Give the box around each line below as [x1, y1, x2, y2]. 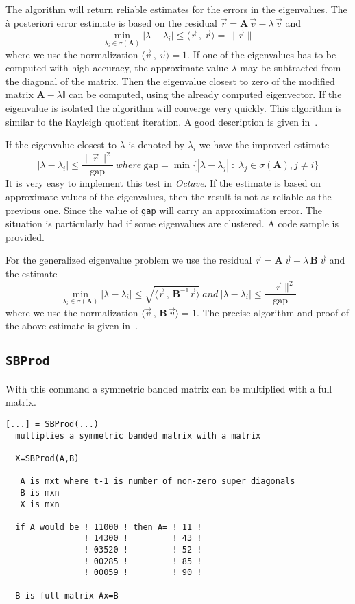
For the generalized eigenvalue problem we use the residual [5, 253, 252, 267]
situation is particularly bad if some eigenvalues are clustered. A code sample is [5, 216, 339, 231]
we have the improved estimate [199, 137, 330, 152]
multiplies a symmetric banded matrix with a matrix [15, 430, 261, 441]
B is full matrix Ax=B [15, 590, 119, 601]
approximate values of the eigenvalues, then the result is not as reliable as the [5, 189, 332, 203]
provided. [5, 229, 45, 244]
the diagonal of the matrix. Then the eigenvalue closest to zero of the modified [5, 73, 335, 88]
